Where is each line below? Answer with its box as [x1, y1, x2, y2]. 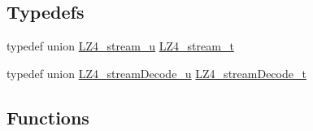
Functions [7, 104, 89, 129]
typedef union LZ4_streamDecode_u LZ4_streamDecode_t [7, 64, 306, 81]
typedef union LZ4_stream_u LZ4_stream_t [7, 37, 234, 55]
